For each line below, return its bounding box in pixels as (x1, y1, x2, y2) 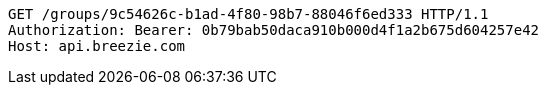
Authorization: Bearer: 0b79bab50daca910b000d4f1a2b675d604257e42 (8, 22, 540, 38)
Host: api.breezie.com (8, 38, 186, 54)
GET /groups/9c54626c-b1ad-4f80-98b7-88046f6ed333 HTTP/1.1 (8, 6, 489, 22)
